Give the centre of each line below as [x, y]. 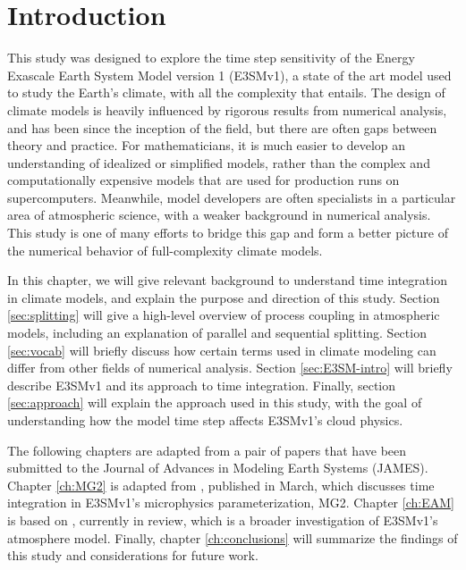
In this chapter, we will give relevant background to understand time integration [227, 280]
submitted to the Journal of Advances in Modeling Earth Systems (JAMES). [218, 468]
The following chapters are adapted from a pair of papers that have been [207, 450]
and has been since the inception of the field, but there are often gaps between [222, 127]
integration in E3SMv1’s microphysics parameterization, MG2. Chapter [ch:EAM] [231, 503]
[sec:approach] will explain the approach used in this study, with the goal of [215, 402]
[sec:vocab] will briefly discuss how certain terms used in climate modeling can [222, 350]
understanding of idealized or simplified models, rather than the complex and [219, 162]
